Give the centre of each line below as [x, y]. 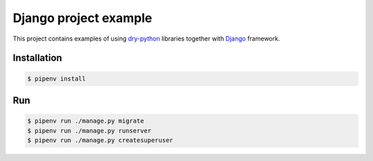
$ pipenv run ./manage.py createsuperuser [100, 140]
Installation [37, 58]
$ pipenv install [57, 78]
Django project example [83, 18]
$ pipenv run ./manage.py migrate [86, 121]
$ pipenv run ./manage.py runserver [89, 130]
